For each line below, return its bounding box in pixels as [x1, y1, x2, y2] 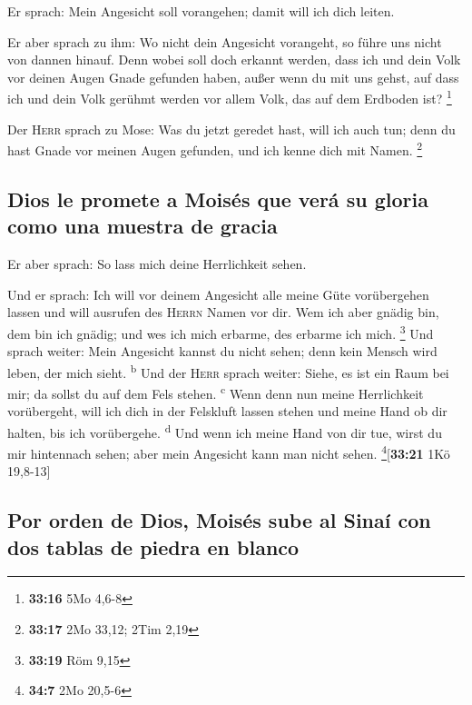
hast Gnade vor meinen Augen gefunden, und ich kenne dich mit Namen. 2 [7, 138, 423, 159]
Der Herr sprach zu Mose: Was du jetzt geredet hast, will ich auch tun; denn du [7, 119, 456, 138]
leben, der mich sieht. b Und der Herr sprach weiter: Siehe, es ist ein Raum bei [7, 360, 449, 382]
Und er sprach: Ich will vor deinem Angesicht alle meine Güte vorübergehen [7, 284, 429, 303]
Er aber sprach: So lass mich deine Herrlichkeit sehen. [7, 254, 307, 273]
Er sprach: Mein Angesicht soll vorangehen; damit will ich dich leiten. [7, 2, 395, 20]
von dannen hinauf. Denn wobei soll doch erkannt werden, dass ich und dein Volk [7, 50, 461, 69]
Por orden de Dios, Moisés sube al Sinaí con [7, 506, 431, 534]
